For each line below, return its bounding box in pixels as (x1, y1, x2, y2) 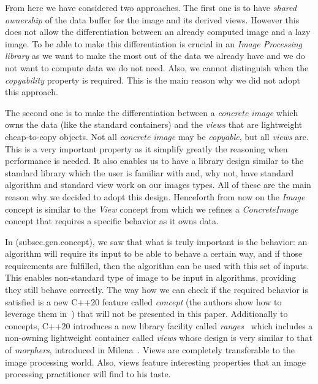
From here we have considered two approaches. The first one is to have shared (5, 1, 297, 14)
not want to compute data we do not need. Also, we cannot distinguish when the (5, 61, 309, 74)
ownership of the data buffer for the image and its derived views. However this (5, 13, 300, 26)
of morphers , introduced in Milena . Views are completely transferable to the (5, 343, 295, 356)
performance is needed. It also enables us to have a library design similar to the (5, 154, 304, 167)
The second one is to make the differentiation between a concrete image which (5, 106, 298, 119)
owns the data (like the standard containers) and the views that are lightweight (5, 118, 303, 131)
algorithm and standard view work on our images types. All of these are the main (5, 178, 311, 191)
